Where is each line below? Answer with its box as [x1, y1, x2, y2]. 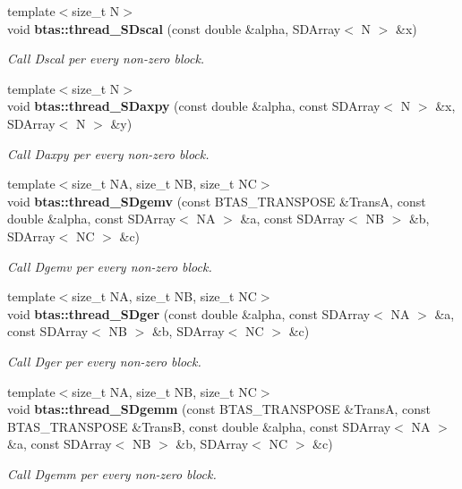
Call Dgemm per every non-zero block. [7, 464, 217, 483]
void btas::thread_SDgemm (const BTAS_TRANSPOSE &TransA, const [7, 400, 431, 418]
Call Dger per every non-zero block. [7, 351, 201, 370]
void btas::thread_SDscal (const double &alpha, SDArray [7, 19, 341, 38]
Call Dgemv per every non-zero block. [7, 257, 212, 275]
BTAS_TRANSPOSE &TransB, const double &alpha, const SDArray [7, 417, 391, 435]
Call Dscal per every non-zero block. [7, 49, 205, 68]
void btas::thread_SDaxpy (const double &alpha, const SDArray [7, 97, 381, 115]
